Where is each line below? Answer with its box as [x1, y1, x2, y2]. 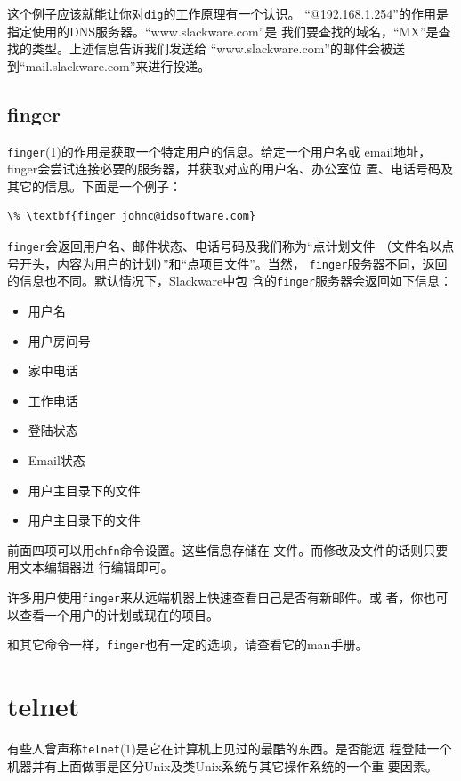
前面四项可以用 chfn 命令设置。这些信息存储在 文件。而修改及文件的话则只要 [7, 540, 449, 559]
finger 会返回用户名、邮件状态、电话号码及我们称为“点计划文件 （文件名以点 [7, 237, 455, 255]
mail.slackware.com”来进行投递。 [25, 56, 211, 75]
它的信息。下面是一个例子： [19, 176, 182, 195]
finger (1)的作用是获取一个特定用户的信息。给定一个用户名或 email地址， [7, 141, 432, 160]
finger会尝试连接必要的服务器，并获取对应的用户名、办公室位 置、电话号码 [7, 159, 441, 178]
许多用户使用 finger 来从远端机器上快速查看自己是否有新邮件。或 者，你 [7, 588, 424, 607]
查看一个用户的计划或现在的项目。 [19, 605, 219, 624]
